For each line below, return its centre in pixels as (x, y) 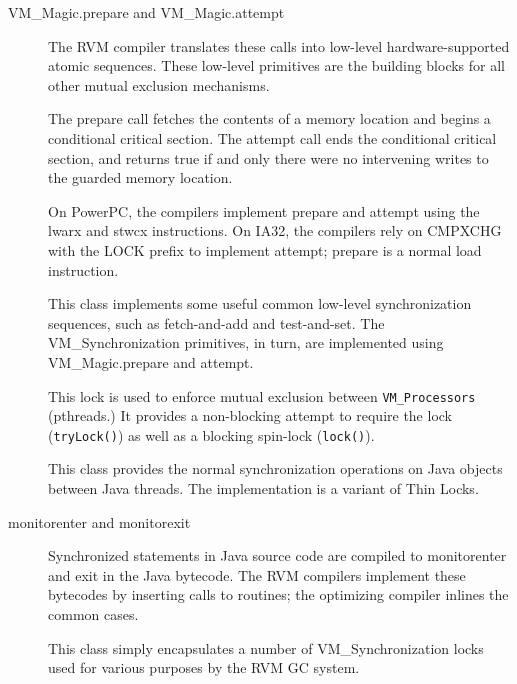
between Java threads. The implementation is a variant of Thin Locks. (263, 488)
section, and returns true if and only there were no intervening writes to (268, 157)
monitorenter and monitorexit (99, 521)
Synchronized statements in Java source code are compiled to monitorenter (277, 555)
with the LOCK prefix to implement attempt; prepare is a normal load (265, 249)
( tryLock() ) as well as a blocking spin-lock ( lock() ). (211, 434)
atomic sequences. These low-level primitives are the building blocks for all (277, 65)
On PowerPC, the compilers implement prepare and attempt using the (264, 210)
